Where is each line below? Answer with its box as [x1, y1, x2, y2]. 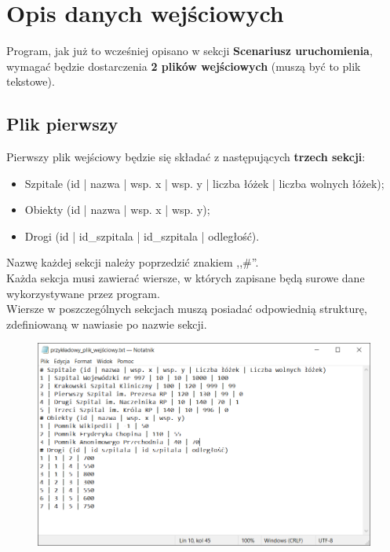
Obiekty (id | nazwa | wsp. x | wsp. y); [24, 201, 210, 218]
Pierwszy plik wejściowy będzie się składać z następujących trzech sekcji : [6, 149, 366, 165]
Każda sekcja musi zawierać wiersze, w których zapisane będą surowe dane [6, 270, 365, 286]
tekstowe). [6, 73, 55, 90]
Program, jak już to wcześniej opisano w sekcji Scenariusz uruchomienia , [6, 42, 373, 59]
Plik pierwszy [6, 112, 118, 136]
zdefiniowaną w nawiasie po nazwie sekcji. [6, 315, 207, 332]
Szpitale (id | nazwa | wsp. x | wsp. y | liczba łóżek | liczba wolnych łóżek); [24, 175, 385, 191]
